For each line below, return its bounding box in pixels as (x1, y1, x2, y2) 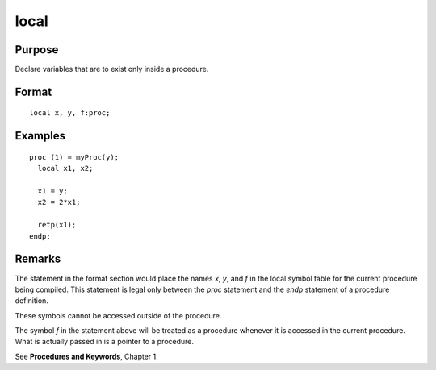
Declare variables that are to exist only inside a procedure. (15, 64, 209, 74)
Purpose (15, 43, 59, 56)
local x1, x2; (37, 164, 94, 173)
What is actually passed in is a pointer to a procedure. (15, 337, 194, 347)
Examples (15, 129, 66, 143)
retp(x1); (37, 220, 77, 230)
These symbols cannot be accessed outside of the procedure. (15, 310, 222, 320)
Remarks (15, 252, 61, 266)
